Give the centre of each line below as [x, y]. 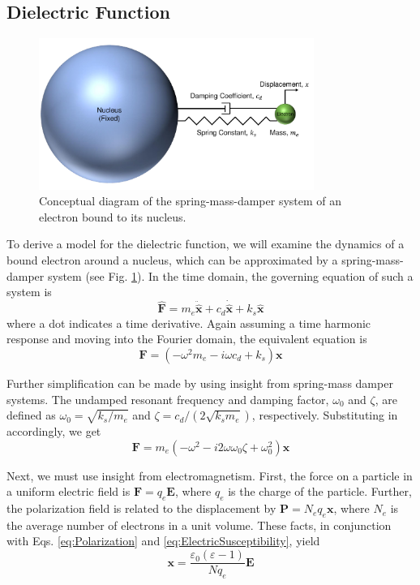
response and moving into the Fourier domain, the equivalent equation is [187, 339]
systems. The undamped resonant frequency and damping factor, [168, 399]
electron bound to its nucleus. [113, 216]
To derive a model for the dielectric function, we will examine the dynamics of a [206, 244]
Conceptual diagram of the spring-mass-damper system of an [191, 201]
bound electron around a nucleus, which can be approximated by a [172, 260]
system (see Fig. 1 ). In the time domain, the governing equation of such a [230, 275]
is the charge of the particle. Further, [320, 491]
